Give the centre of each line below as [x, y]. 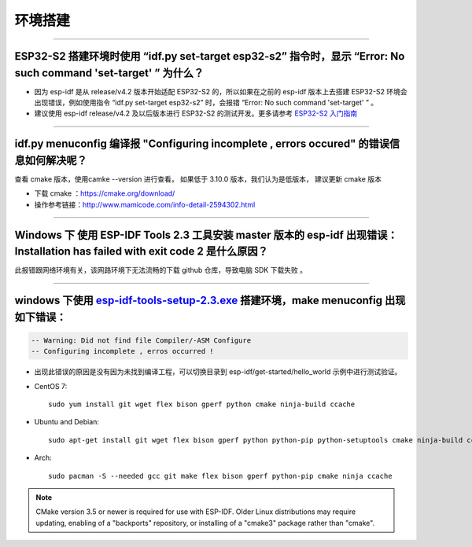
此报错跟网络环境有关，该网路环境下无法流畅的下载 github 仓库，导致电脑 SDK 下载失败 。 [160, 270]
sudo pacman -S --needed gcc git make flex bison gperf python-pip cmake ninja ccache [220, 476]
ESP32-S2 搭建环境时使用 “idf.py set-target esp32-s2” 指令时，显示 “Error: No [210, 56]
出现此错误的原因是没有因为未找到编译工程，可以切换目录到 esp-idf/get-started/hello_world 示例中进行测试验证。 [218, 372]
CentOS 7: [51, 386]
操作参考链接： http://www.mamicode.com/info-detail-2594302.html [145, 204]
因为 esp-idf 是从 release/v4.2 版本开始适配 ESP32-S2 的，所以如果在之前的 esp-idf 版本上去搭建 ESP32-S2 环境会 [221, 91]
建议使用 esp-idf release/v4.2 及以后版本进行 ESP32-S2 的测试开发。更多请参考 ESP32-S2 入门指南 [196, 113]
